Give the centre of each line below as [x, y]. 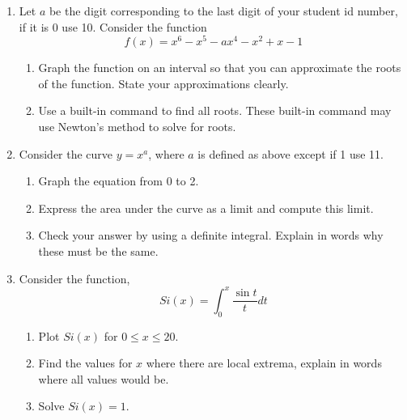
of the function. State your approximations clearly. [163, 83]
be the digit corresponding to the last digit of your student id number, [223, 11]
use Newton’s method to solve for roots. [137, 127]
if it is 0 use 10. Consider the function [113, 26]
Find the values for [85, 363]
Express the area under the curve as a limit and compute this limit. [206, 208]
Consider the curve [66, 153]
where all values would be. [104, 378]
